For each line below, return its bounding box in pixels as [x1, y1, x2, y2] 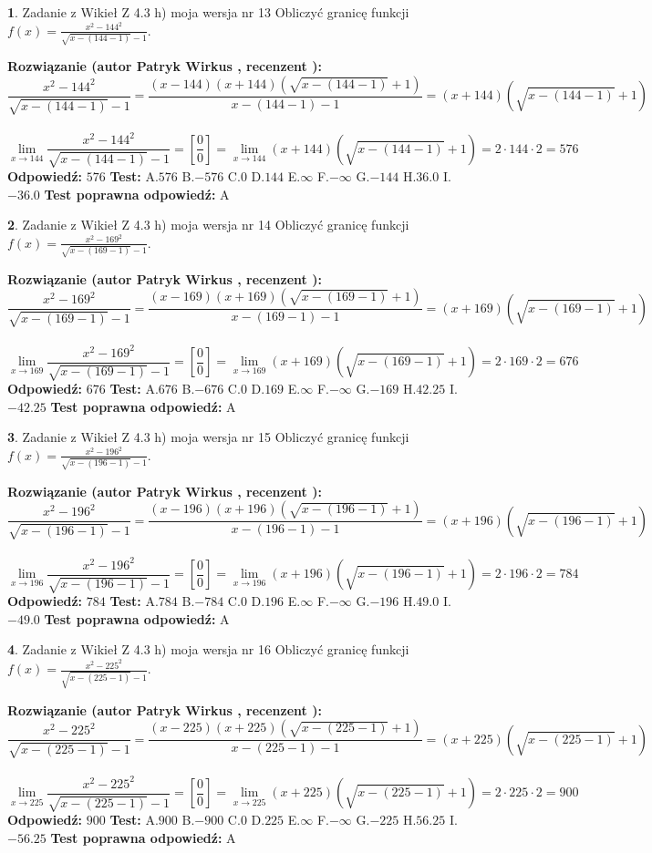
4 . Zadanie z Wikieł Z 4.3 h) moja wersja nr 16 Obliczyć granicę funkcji [7, 640, 409, 659]
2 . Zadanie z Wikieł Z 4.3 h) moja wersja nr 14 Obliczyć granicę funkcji [7, 215, 409, 234]
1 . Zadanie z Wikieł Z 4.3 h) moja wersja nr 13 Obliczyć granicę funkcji [7, 3, 409, 21]
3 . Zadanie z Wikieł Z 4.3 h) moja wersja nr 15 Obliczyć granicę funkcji [7, 427, 409, 447]
